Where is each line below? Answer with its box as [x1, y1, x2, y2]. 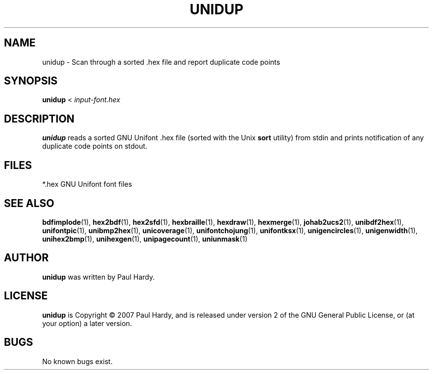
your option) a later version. [42, 319, 132, 328]
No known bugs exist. [42, 357, 113, 366]
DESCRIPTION [4, 112, 75, 125]
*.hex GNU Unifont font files [42, 180, 132, 189]
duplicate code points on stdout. [42, 142, 147, 151]
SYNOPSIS [4, 75, 58, 87]
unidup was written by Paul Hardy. [42, 272, 155, 281]
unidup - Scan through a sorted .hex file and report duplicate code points [42, 57, 280, 66]
